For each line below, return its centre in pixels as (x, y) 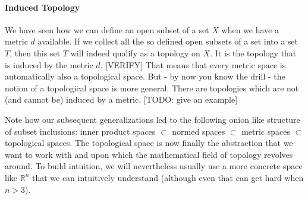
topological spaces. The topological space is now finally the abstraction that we (149, 143)
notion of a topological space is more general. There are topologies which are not (152, 88)
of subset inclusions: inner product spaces (80, 131)
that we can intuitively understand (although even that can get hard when (168, 177)
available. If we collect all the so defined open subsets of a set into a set (168, 41)
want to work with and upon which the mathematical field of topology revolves (149, 154)
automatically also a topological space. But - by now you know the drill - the (145, 76)
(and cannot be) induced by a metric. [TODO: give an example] (121, 99)
